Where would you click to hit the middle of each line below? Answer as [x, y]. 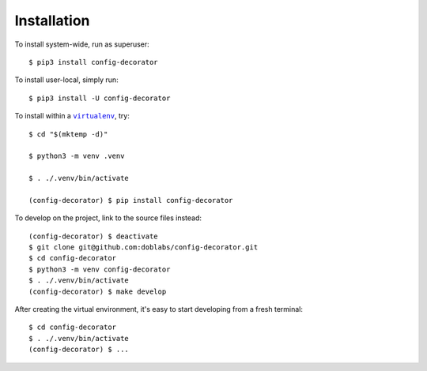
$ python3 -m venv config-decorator [100, 269]
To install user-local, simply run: [66, 80]
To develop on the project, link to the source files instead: [108, 218]
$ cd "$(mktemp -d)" [68, 134]
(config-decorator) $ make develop [98, 291]
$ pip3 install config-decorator [93, 62]
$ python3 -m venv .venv [77, 156]
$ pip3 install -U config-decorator [100, 98]
